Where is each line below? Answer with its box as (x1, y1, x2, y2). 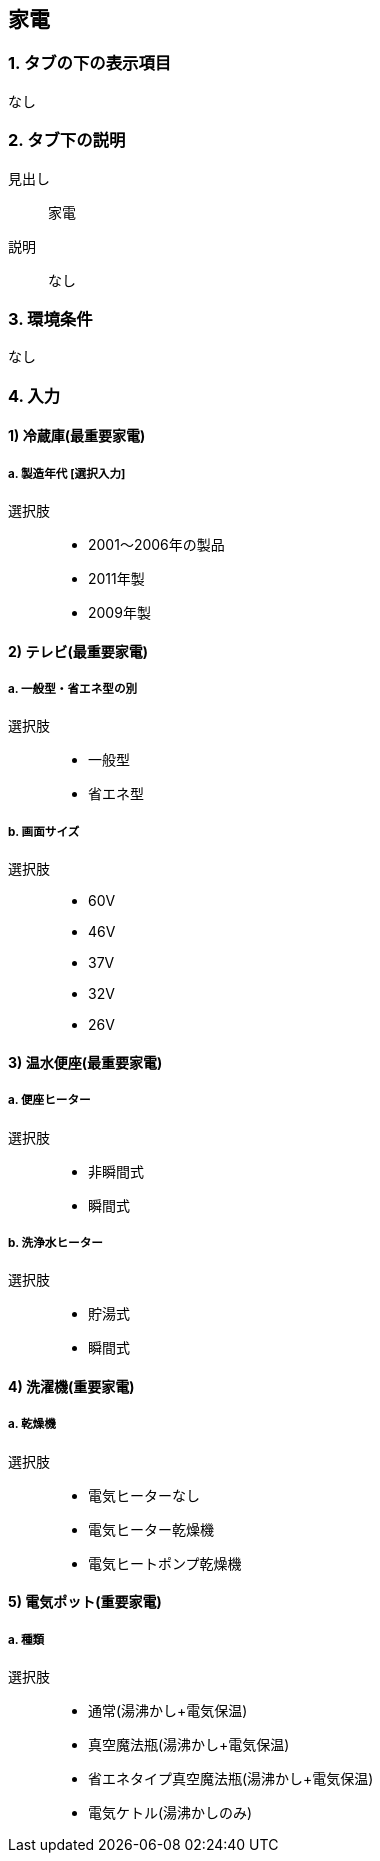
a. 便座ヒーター (8, 1093, 91, 1108)
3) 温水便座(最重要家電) (8, 1053, 163, 1071)
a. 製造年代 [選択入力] (8, 466, 126, 481)
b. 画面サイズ (8, 824, 80, 839)
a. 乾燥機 (8, 1417, 56, 1432)
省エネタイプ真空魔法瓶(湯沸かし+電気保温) (88, 1770, 374, 1788)
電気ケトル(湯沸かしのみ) (88, 1804, 253, 1822)
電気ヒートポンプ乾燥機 (88, 1554, 242, 1572)
